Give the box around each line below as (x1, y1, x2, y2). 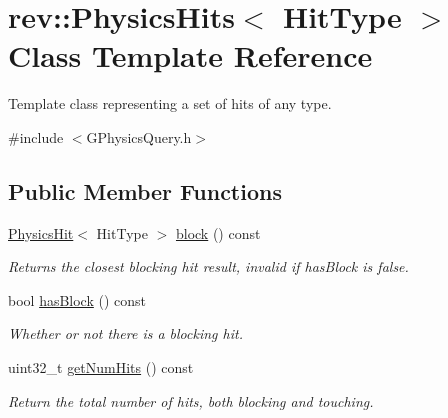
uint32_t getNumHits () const (8, 357, 194, 378)
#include (8, 126, 64, 147)
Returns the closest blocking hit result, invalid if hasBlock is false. (8, 256, 409, 277)
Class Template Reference (8, 35, 373, 76)
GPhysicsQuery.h (86, 126, 192, 147)
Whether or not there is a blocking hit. (8, 323, 243, 344)
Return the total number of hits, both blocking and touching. (8, 390, 374, 411)
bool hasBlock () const (8, 289, 147, 310)
